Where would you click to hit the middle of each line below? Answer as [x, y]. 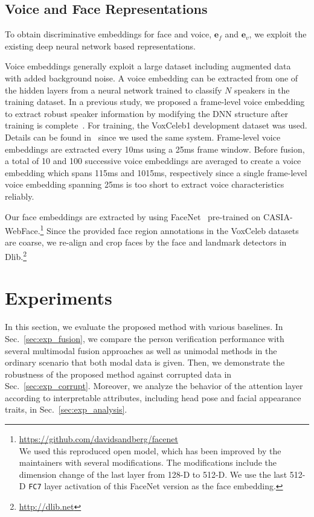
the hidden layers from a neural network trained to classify [114, 90]
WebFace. [23, 230]
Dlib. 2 [16, 255]
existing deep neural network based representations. [100, 46]
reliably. [20, 196]
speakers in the [262, 90]
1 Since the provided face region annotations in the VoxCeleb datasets [169, 230]
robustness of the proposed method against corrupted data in [118, 374]
